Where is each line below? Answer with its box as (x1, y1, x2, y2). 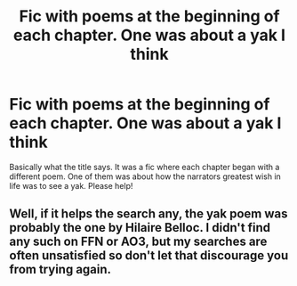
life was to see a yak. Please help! (9, 180, 133, 191)
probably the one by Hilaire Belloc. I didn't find (9, 220, 271, 235)
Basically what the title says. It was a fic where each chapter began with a (9, 161, 280, 172)
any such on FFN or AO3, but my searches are (9, 234, 268, 249)
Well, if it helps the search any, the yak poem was (9, 207, 288, 222)
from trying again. (9, 262, 112, 277)
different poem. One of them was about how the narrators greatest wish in (9, 171, 282, 182)
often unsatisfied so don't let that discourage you (9, 248, 289, 264)
